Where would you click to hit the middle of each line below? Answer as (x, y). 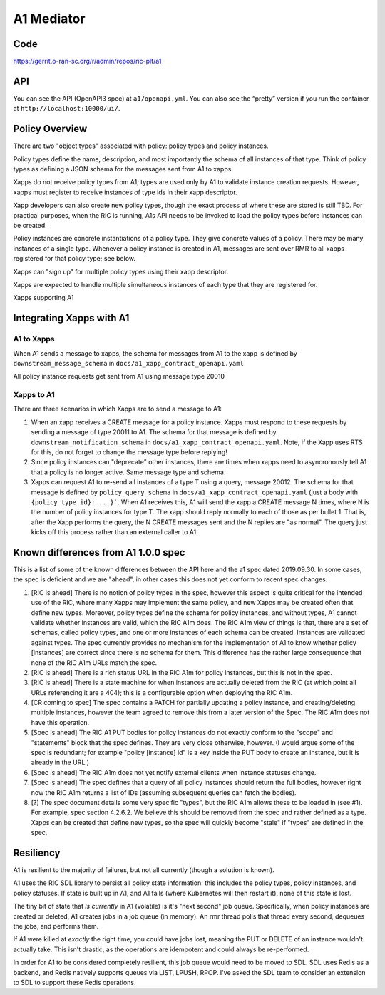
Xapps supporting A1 (43, 298)
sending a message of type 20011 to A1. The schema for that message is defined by (154, 432)
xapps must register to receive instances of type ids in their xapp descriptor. (125, 192)
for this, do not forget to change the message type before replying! (129, 452)
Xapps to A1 (34, 395)
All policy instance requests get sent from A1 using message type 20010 (119, 376)
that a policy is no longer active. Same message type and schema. (128, 472)
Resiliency (37, 852)
